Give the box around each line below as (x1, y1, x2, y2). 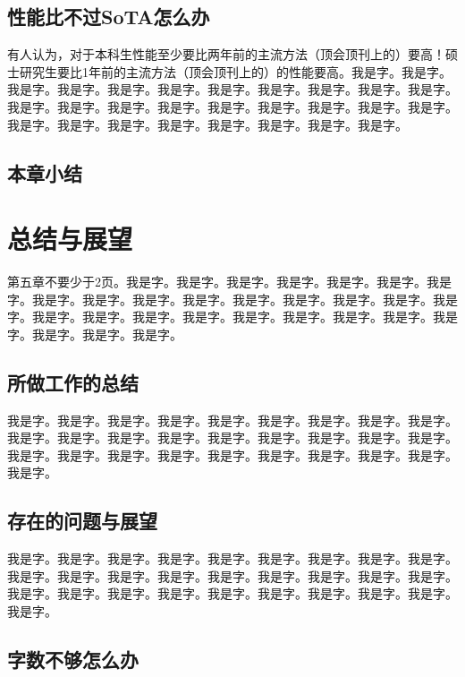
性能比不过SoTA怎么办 (7, 3, 210, 30)
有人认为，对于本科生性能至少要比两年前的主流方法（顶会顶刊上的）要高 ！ (7, 45, 445, 64)
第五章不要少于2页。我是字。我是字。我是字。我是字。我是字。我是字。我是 (7, 272, 452, 291)
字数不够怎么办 (7, 646, 139, 673)
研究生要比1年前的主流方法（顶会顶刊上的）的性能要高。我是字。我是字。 (19, 62, 452, 81)
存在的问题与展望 (7, 507, 157, 535)
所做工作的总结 (7, 368, 139, 396)
